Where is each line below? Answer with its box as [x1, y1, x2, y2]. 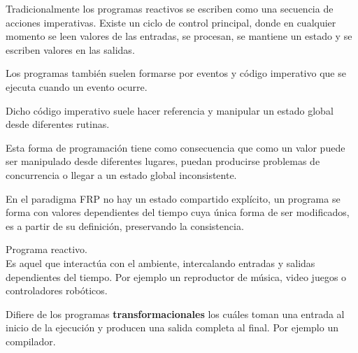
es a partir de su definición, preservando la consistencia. [6, 218, 244, 233]
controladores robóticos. [6, 283, 108, 298]
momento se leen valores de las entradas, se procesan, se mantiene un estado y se [6, 29, 352, 43]
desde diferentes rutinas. [6, 117, 110, 131]
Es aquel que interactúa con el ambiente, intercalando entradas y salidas [6, 255, 315, 270]
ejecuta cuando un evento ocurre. [6, 79, 148, 94]
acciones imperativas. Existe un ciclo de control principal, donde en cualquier [6, 15, 336, 29]
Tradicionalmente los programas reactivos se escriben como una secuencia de [6, 1, 334, 15]
